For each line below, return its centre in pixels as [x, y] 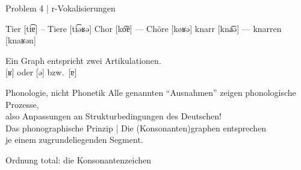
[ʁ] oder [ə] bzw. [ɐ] [41, 72]
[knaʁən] [21, 40]
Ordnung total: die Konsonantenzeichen [79, 159]
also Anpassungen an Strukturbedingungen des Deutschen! [113, 116]
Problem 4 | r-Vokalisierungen [61, 8]
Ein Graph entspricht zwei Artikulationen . [83, 60]
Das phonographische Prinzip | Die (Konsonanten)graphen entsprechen [136, 127]
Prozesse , [22, 104]
